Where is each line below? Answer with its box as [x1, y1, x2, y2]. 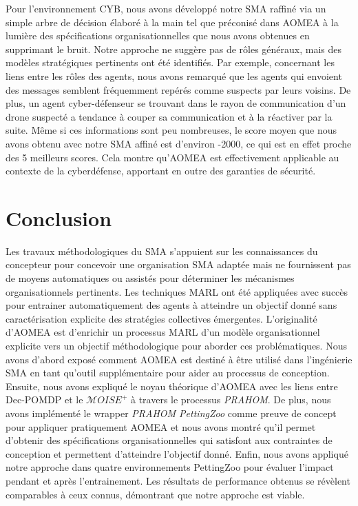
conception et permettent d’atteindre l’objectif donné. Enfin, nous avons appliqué [6, 446, 348, 461]
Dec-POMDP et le [6, 392, 83, 407]
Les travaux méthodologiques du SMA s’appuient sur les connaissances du [6, 243, 318, 258]
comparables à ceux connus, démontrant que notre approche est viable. [6, 487, 305, 501]
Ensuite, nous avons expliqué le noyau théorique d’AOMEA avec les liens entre [6, 378, 338, 393]
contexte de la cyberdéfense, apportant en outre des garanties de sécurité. [6, 163, 316, 178]
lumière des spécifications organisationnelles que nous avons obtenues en [6, 28, 310, 43]
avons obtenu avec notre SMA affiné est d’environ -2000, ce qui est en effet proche [6, 136, 352, 150]
